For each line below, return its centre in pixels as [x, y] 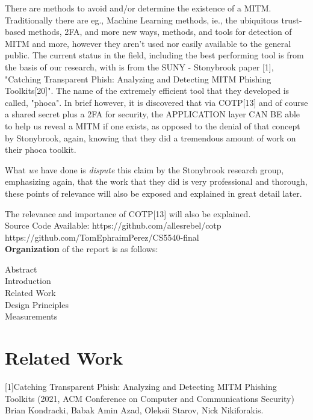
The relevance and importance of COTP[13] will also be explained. [128, 213]
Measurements [31, 316]
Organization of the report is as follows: [82, 249]
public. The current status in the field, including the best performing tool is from [154, 55]
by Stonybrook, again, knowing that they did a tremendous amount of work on [150, 137]
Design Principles [37, 304]
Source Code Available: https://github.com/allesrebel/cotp [113, 225]
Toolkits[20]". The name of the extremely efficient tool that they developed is [147, 91]
